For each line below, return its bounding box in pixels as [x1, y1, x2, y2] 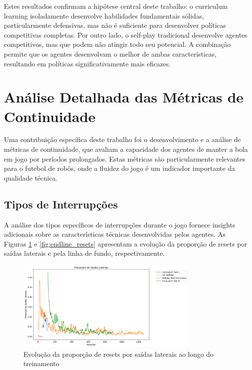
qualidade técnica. [4, 172, 58, 183]
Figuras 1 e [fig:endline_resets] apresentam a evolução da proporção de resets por [4, 238, 248, 248]
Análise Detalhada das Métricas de [4, 87, 244, 107]
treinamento [23, 358, 59, 369]
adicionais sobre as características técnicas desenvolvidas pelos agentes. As [4, 229, 226, 239]
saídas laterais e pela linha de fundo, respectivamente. [4, 248, 165, 258]
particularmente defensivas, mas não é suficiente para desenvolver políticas [4, 20, 226, 30]
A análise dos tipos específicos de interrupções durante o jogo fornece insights [4, 219, 235, 229]
